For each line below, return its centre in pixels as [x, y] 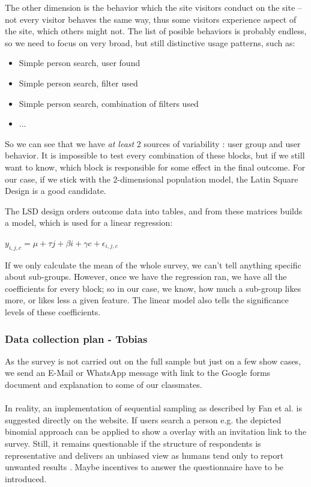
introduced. [26, 478]
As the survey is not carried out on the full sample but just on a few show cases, [153, 361]
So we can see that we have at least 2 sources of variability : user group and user [153, 143]
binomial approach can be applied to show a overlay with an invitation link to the [156, 431]
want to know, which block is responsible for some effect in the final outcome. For [155, 167]
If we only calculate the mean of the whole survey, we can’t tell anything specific [153, 265]
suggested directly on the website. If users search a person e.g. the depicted [143, 419]
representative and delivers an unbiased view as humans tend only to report [144, 455]
